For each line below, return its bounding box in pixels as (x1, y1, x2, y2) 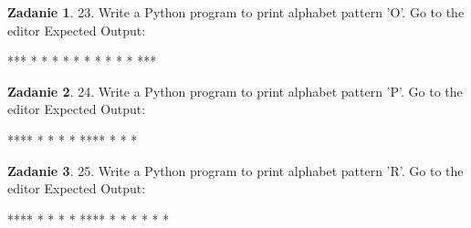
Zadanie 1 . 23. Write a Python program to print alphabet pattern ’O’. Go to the (7, 3, 465, 21)
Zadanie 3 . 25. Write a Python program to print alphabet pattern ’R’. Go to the (7, 161, 464, 180)
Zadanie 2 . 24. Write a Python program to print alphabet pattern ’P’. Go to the (7, 81, 463, 100)
